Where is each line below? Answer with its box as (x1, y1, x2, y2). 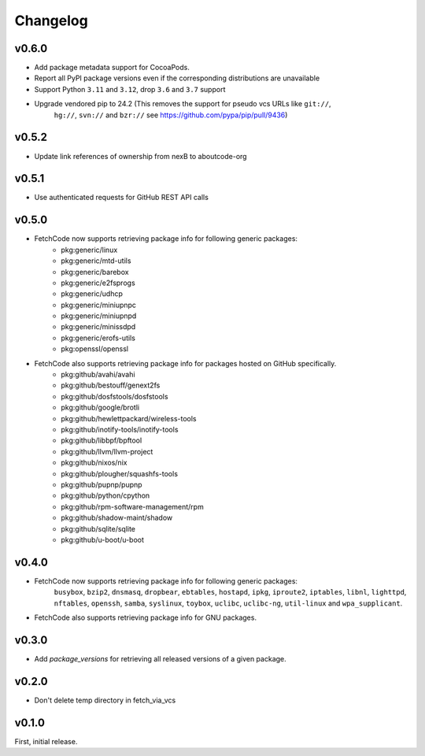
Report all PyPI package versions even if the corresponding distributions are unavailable (34, 73, 320, 83)
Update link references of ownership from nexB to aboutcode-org (34, 151, 247, 161)
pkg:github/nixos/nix (61, 458, 128, 468)
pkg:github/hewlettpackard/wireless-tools (61, 413, 197, 423)
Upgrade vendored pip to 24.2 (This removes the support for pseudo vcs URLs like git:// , (34, 99, 331, 109)
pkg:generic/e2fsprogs (61, 278, 135, 287)
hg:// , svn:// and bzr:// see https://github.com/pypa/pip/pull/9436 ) (54, 110, 288, 120)
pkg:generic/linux (61, 245, 118, 254)
